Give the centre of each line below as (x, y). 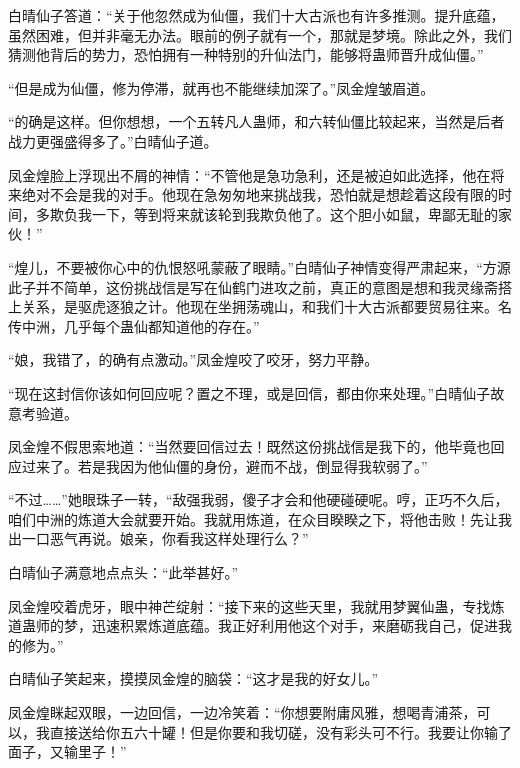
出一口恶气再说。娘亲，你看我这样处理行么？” (158, 538)
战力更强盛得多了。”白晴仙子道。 (113, 140)
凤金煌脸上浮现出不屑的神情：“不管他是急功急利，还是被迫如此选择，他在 (249, 174)
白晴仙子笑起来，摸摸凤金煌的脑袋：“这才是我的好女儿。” (193, 678)
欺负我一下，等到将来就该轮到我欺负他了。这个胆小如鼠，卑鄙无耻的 (273, 213)
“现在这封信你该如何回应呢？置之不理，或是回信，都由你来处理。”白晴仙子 (249, 392)
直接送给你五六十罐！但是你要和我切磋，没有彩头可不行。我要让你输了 (280, 731)
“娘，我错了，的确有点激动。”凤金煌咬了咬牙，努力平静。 (193, 359)
